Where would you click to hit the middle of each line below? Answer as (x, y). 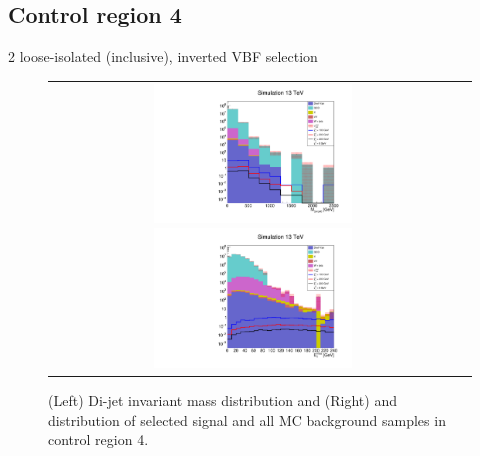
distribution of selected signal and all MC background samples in (247, 419)
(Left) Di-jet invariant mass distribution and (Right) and (222, 400)
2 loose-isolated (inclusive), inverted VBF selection (163, 56)
